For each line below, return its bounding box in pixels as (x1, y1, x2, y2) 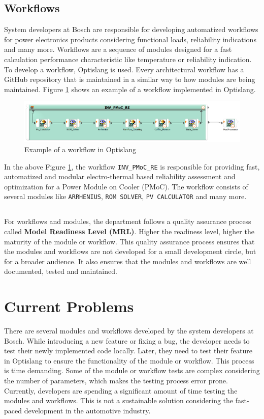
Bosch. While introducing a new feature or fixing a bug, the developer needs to (4, 335, 250, 346)
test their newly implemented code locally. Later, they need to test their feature (4, 345, 252, 356)
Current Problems (4, 296, 134, 317)
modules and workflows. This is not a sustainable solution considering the (4, 395, 234, 406)
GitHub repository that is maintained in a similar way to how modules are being (4, 74, 255, 85)
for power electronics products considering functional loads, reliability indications (4, 34, 256, 44)
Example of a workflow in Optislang (24, 144, 137, 154)
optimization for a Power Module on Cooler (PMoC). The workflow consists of (4, 181, 248, 191)
